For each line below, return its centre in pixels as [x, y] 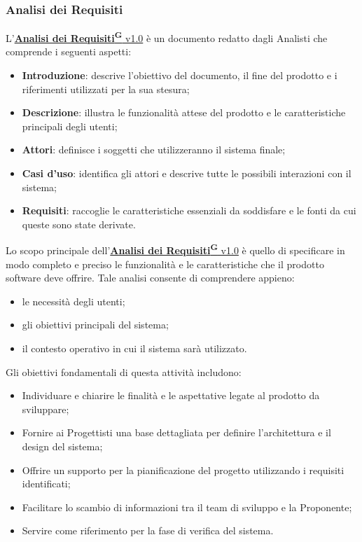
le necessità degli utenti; [74, 301]
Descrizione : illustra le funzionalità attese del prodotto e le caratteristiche [184, 112]
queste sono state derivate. [79, 224]
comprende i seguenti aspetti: [69, 51]
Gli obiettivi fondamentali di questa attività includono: [124, 371]
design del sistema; [62, 446]
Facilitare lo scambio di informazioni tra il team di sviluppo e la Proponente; [187, 507]
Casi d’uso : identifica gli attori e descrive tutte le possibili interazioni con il [187, 173]
